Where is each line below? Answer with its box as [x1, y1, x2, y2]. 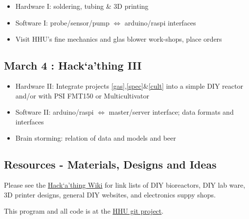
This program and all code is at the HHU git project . [4, 206, 164, 216]
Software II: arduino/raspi [15, 107, 94, 117]
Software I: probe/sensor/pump [15, 17, 110, 27]
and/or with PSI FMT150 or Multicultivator [15, 90, 149, 100]
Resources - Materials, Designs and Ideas [4, 157, 217, 172]
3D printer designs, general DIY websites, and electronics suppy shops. [4, 189, 216, 199]
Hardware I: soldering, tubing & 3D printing [15, 1, 149, 11]
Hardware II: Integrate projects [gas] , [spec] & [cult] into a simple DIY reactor [15, 80, 243, 91]
